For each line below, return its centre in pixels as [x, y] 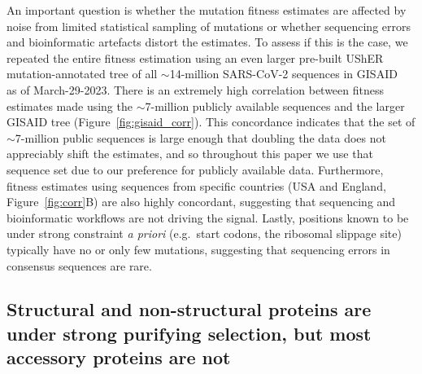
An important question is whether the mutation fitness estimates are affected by [207, 10]
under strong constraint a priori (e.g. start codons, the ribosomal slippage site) [204, 233]
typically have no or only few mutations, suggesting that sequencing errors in [198, 249]
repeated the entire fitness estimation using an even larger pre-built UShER [195, 57]
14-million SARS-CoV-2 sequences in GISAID [283, 74]
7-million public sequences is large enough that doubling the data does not [200, 137]
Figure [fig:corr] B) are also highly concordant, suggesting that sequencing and [201, 202]
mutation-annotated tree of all [82, 74]
